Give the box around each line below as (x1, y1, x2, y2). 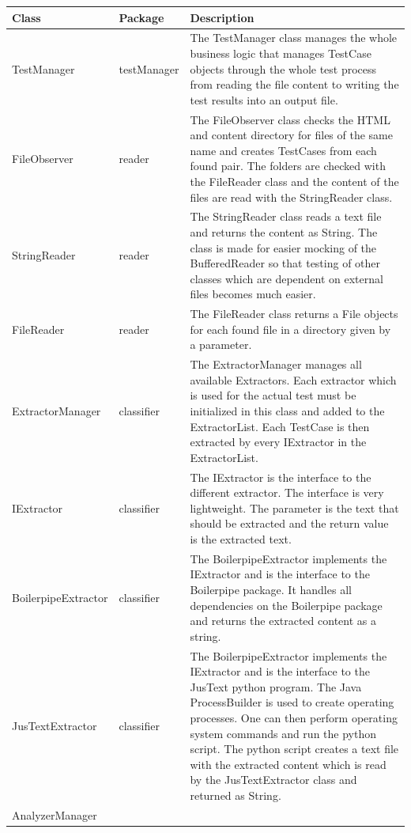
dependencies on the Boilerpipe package (190, 596, 383, 613)
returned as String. (190, 787, 281, 803)
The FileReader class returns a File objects (190, 305, 398, 322)
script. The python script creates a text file (190, 740, 399, 757)
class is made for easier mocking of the (190, 239, 377, 256)
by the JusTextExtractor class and (190, 771, 357, 788)
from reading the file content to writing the (190, 76, 399, 93)
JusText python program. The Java (190, 678, 362, 695)
